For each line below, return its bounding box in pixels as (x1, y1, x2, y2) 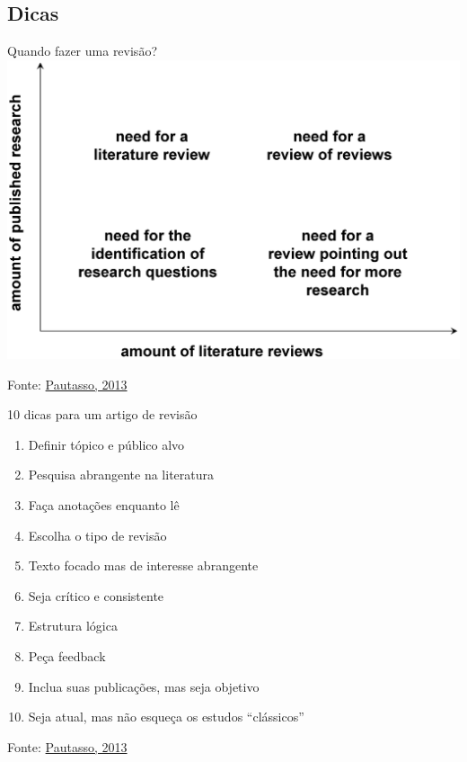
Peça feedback (28, 646, 106, 665)
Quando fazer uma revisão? (7, 41, 157, 60)
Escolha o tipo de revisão (28, 525, 167, 544)
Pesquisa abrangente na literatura (28, 465, 215, 484)
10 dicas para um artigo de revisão (7, 405, 198, 424)
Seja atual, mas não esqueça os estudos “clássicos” (28, 707, 304, 726)
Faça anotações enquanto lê (28, 495, 180, 514)
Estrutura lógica (28, 616, 118, 635)
